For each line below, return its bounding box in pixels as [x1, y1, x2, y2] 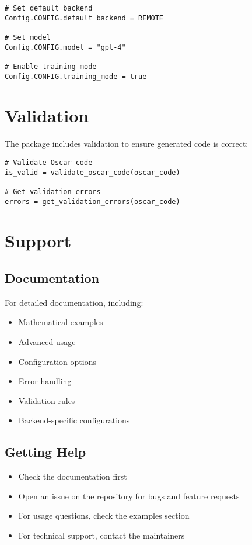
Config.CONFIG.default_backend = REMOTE [5, 13, 164, 22]
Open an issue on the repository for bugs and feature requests [18, 489, 240, 502]
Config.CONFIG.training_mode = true [5, 72, 147, 81]
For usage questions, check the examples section [18, 509, 190, 522]
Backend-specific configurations [18, 414, 130, 426]
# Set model [5, 33, 51, 42]
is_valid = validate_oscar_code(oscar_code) [5, 168, 180, 177]
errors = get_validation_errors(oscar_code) [5, 197, 180, 206]
